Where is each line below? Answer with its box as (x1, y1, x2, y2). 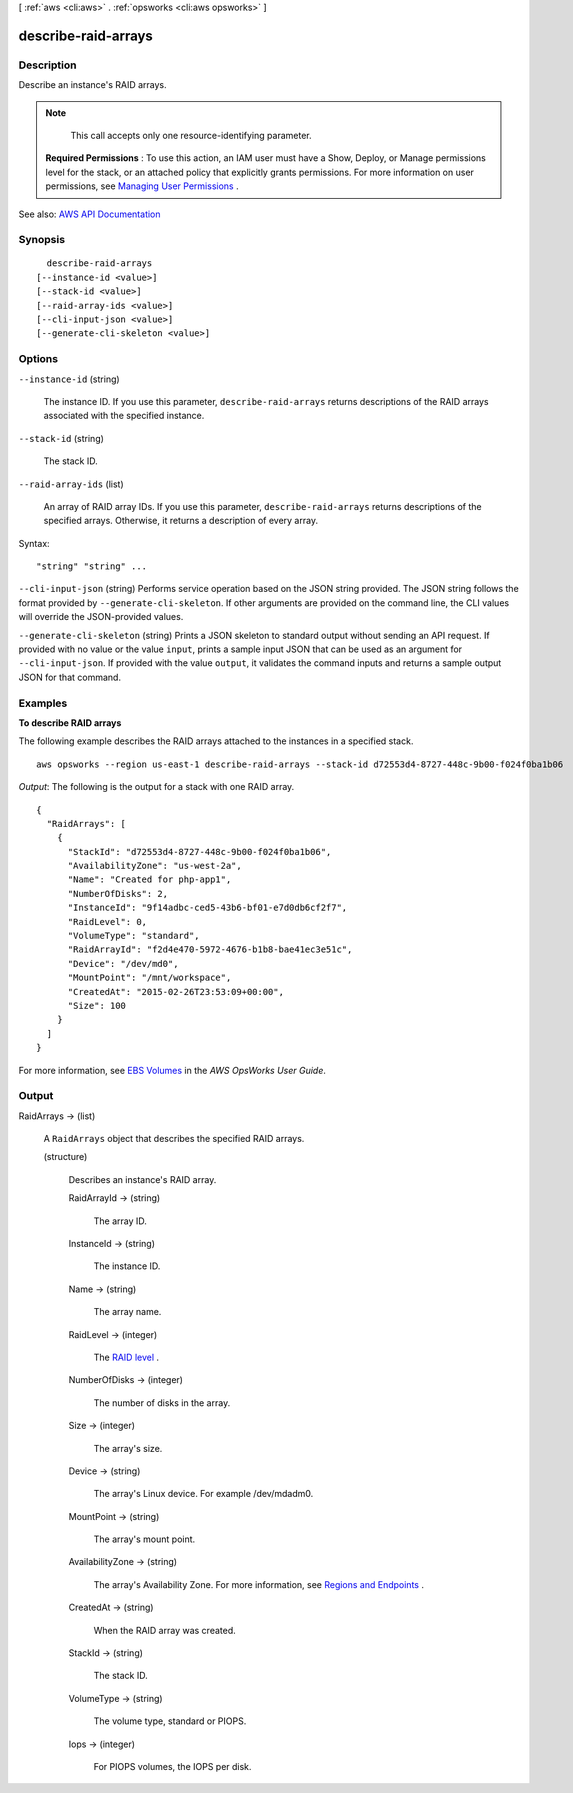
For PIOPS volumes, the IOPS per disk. (93, 1761, 252, 1772)
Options (18, 352, 59, 366)
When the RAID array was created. (93, 1624, 237, 1636)
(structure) (43, 1151, 88, 1163)
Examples (18, 696, 68, 710)
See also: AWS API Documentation (18, 208, 161, 220)
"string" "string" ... (36, 561, 148, 572)
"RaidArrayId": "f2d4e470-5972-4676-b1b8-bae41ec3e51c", (67, 944, 353, 955)
